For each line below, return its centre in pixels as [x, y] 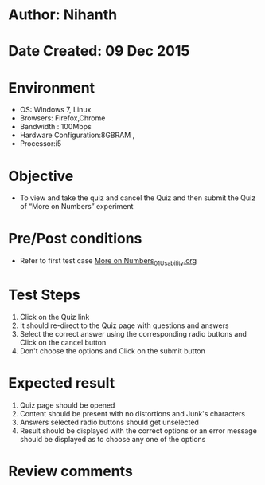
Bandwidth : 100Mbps [55, 127]
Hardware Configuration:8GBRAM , [77, 135]
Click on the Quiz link [55, 317]
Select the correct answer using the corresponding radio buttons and [133, 333]
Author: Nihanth [63, 15]
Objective [41, 176]
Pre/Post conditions [75, 239]
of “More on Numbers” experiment [76, 207]
